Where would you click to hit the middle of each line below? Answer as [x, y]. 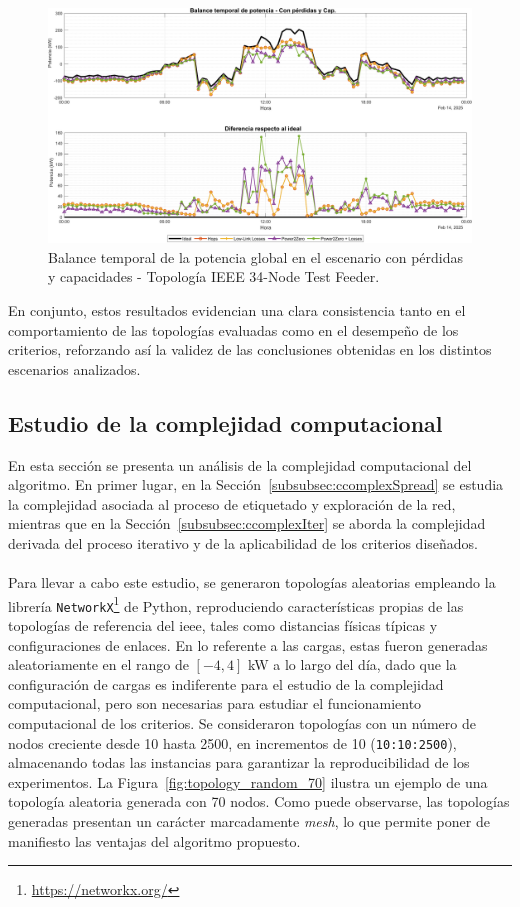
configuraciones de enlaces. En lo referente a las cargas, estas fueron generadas [248, 644]
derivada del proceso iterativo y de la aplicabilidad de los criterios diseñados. [243, 542]
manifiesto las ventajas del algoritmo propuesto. [154, 840]
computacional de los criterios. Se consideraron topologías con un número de [242, 722]
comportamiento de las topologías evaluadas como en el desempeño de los [233, 329]
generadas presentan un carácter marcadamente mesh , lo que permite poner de [249, 821]
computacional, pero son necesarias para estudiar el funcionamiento [215, 703]
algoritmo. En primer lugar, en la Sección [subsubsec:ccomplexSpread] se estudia [256, 484]
